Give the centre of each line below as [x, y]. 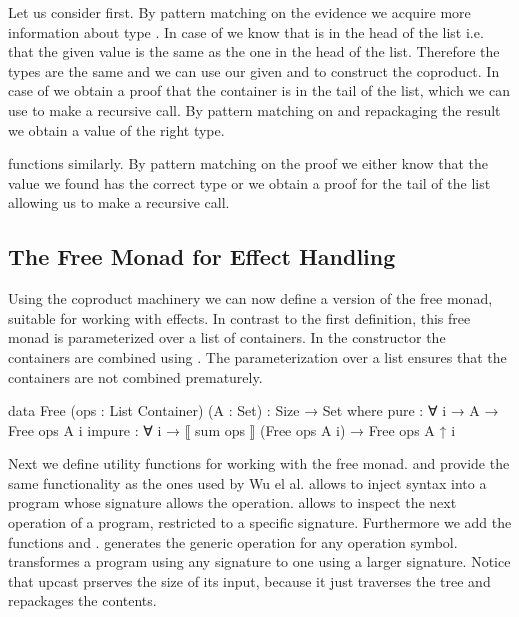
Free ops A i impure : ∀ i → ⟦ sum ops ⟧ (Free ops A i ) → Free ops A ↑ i [232, 429]
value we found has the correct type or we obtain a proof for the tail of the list [249, 182]
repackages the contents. [82, 600]
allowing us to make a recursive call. [119, 202]
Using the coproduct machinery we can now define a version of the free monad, [250, 298]
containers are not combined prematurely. [135, 376]
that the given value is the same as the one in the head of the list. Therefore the [254, 51]
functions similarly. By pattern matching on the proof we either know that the [248, 163]
